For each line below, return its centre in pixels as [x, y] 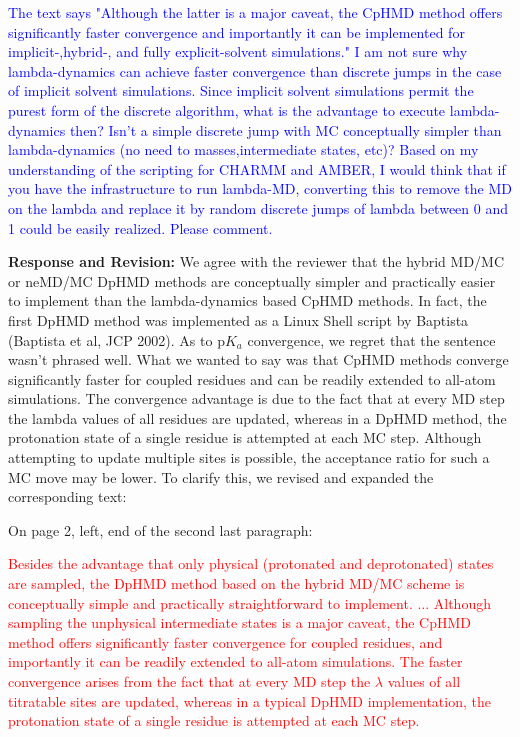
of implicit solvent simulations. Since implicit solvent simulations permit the [241, 90]
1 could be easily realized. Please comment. [140, 227]
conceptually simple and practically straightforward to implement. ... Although [249, 602]
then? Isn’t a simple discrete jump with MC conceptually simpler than [285, 129]
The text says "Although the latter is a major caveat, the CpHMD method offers [255, 12]
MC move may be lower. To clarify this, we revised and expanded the [221, 476]
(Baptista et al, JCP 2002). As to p [116, 339]
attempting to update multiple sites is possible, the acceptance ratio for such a [249, 457]
